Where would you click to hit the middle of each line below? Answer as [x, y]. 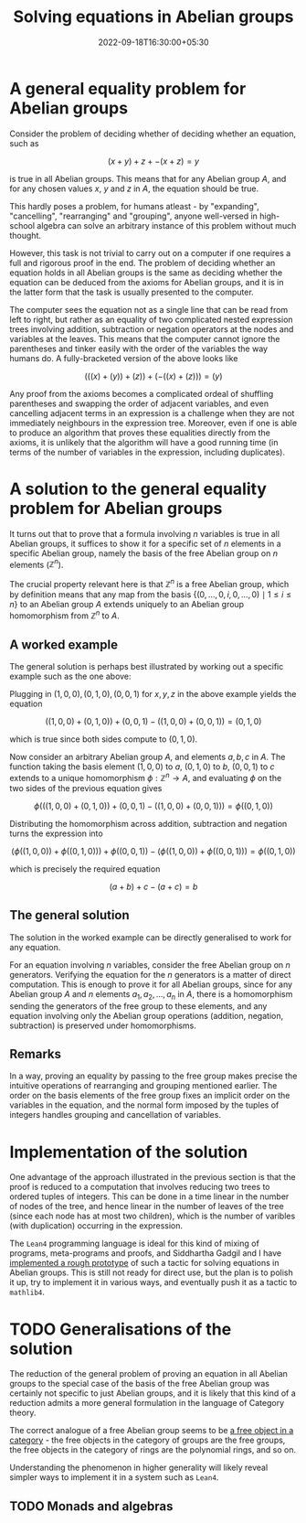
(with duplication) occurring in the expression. [96, 1226]
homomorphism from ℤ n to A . [65, 615]
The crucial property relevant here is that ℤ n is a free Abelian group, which [149, 583]
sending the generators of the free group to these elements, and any [138, 1006]
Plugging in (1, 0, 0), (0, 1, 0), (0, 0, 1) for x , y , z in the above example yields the [153, 694]
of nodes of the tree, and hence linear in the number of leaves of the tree [147, 1207]
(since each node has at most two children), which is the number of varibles [153, 1216]
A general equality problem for [128, 88]
